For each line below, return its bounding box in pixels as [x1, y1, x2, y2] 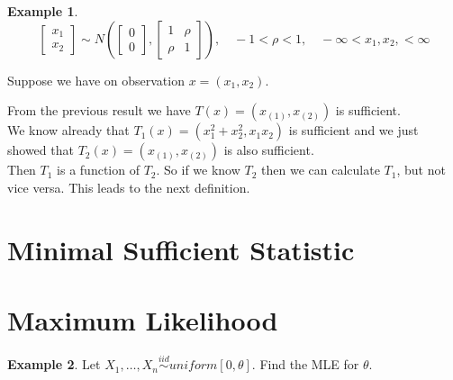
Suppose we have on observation [7, 70, 185, 89]
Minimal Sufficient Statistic [7, 231, 355, 267]
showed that [7, 140, 74, 159]
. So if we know [156, 160, 240, 179]
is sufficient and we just [288, 121, 419, 140]
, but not [396, 160, 446, 179]
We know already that [7, 121, 130, 140]
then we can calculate [261, 160, 380, 179]
